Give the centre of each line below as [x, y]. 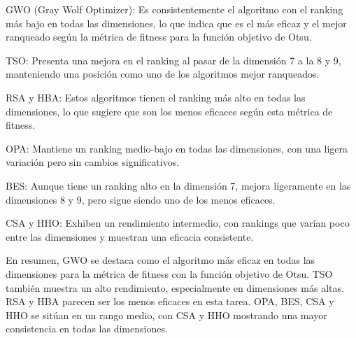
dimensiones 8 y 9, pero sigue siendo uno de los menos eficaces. [141, 199]
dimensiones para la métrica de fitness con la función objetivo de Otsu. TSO [169, 273]
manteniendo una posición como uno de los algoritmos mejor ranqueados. [163, 74]
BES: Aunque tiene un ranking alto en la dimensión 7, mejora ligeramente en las [178, 185]
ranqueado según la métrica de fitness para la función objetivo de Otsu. [159, 37]
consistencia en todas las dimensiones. [87, 329]
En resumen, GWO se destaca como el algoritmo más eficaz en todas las [161, 260]
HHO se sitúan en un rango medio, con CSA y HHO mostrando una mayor [166, 315]
